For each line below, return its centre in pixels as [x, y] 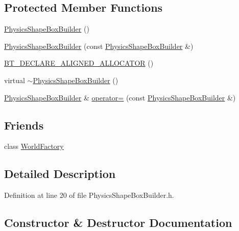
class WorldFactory [34, 146]
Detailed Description [60, 174]
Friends [24, 125]
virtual [15, 80]
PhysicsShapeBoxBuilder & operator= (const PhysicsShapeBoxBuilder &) [120, 97]
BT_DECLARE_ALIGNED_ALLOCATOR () [79, 63]
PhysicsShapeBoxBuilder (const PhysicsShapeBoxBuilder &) [99, 46]
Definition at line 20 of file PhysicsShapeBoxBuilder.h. [89, 195]
